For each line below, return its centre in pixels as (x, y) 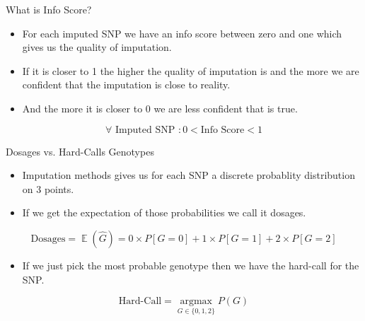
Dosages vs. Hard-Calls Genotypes (80, 151)
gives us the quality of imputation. (97, 47)
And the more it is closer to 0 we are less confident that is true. (160, 108)
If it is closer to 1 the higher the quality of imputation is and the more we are (191, 70)
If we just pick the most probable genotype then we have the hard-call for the (191, 265)
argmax (196, 302)
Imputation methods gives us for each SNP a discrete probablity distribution (189, 175)
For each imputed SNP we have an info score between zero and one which (182, 33)
